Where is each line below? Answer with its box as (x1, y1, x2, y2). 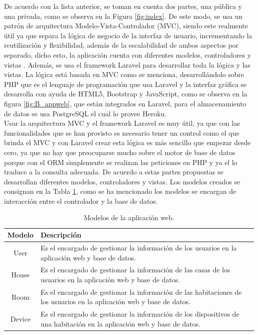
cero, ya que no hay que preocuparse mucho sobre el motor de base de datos (4, 147, 235, 157)
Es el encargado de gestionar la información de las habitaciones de (40, 286, 242, 297)
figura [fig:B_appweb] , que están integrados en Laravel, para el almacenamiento (4, 98, 247, 108)
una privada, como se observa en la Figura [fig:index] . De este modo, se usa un (4, 10, 243, 21)
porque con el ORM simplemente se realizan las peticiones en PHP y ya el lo (4, 157, 238, 167)
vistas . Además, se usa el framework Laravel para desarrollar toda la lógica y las (4, 59, 251, 70)
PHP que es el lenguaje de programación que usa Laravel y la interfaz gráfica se (4, 79, 247, 89)
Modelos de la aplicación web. (83, 212, 175, 223)
